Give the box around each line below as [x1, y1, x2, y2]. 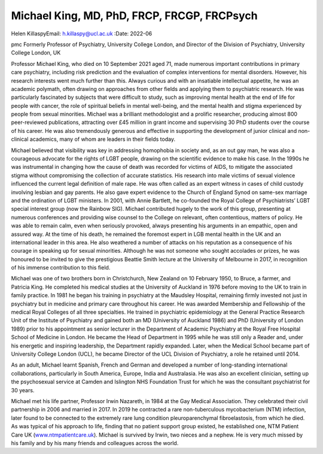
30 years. [11, 386, 35, 394]
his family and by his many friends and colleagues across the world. [11, 439, 179, 446]
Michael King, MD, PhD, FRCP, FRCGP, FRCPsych [11, 9, 258, 22]
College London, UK [11, 49, 61, 56]
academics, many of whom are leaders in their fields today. [29, 135, 176, 143]
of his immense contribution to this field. [11, 264, 111, 271]
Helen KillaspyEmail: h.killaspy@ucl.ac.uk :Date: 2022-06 [11, 30, 153, 37]
